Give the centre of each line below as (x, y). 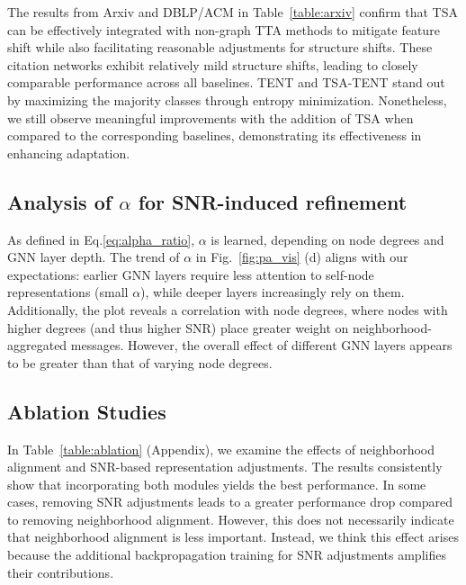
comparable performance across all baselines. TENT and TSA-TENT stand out (226, 82)
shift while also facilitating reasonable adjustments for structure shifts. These (220, 47)
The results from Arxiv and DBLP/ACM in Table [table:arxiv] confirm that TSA (233, 12)
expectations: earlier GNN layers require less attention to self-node (191, 274)
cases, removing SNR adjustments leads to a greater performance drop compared (230, 502)
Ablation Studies (87, 411)
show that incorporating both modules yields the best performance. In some (217, 484)
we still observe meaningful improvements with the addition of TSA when (211, 117)
